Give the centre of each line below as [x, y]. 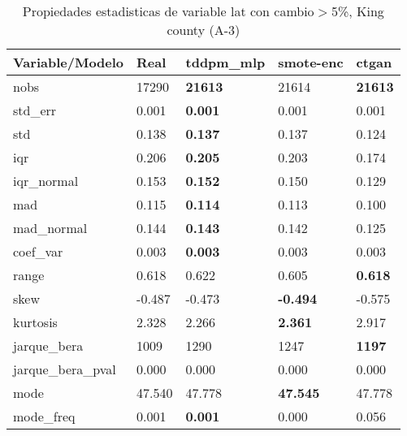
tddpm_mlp [225, 62]
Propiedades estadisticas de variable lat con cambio [168, 11]
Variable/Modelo [69, 62]
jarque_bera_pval [65, 369]
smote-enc [311, 62]
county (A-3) [203, 30]
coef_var [38, 251]
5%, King [357, 11]
